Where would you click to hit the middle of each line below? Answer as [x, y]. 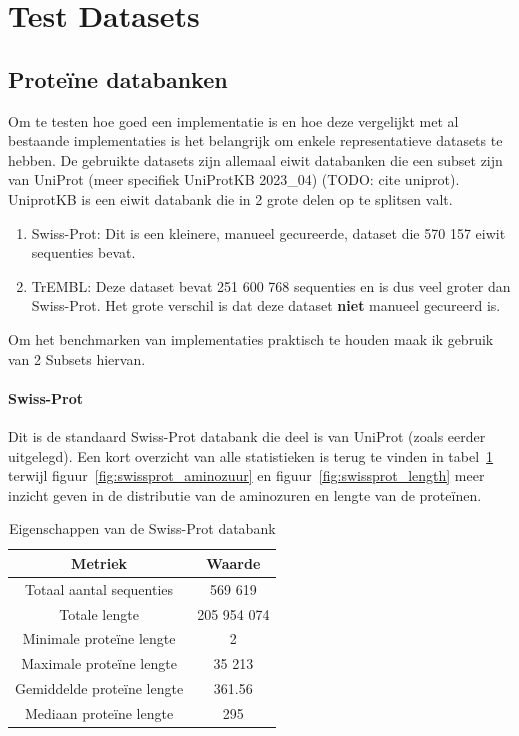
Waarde [233, 562]
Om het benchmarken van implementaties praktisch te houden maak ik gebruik [251, 338]
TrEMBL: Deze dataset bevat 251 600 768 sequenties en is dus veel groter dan [271, 285]
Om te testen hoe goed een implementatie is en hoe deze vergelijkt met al [233, 120]
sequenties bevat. [83, 252]
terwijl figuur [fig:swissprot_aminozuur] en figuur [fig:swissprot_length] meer [246, 475]
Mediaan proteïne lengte [99, 712]
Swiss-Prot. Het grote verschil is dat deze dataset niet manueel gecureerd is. [266, 305]
